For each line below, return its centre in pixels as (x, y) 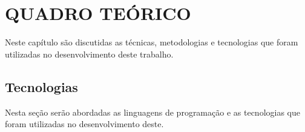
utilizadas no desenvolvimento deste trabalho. (89, 54)
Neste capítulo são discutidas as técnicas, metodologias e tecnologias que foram (152, 42)
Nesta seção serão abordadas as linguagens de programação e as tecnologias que (152, 112)
